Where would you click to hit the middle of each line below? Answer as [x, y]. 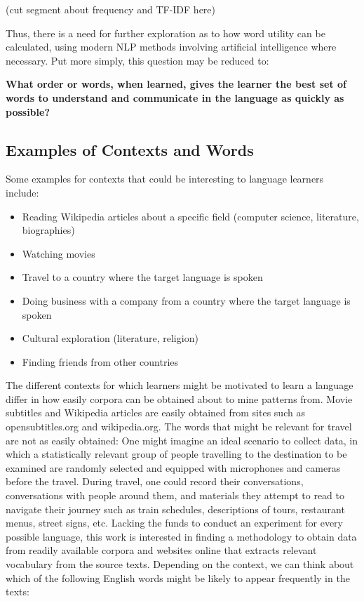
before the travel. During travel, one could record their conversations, [155, 481]
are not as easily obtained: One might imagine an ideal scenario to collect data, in [182, 440]
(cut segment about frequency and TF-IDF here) [111, 9]
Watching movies [59, 253]
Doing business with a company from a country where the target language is [186, 300]
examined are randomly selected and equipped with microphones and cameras [173, 467]
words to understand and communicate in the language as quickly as [175, 97]
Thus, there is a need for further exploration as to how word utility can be [166, 33]
